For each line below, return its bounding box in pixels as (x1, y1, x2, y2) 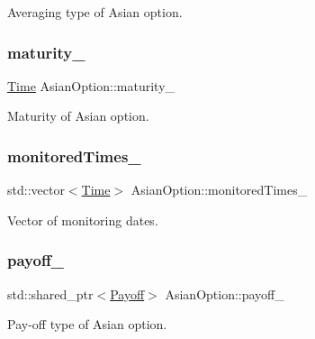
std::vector (7, 180, 65, 199)
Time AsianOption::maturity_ (7, 76, 175, 95)
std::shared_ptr (7, 284, 94, 303)
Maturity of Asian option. (7, 106, 149, 125)
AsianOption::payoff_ (165, 284, 284, 303)
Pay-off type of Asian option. (7, 315, 167, 334)
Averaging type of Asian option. (7, 3, 183, 21)
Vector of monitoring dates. (7, 210, 158, 229)
